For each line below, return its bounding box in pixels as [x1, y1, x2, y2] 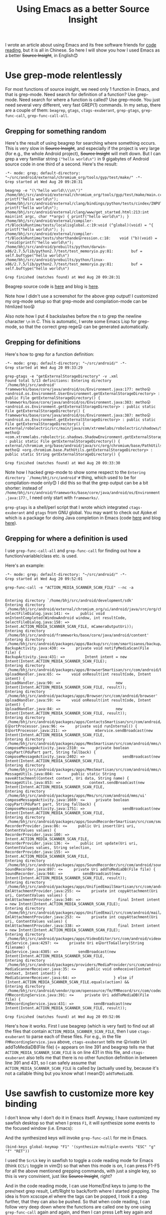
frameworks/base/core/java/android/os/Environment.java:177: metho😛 [5, 387, 151, 392]
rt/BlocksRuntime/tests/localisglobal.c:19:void [5, 222, 107, 227]
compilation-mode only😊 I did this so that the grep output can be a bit [5, 480, 148, 486]
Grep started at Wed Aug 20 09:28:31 [5, 179, 83, 184]
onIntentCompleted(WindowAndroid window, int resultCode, [5, 615, 127, 620]
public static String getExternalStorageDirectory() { [5, 452, 121, 457]
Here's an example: [5, 562, 44, 568]
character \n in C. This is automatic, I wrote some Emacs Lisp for [5, 318, 137, 324]
